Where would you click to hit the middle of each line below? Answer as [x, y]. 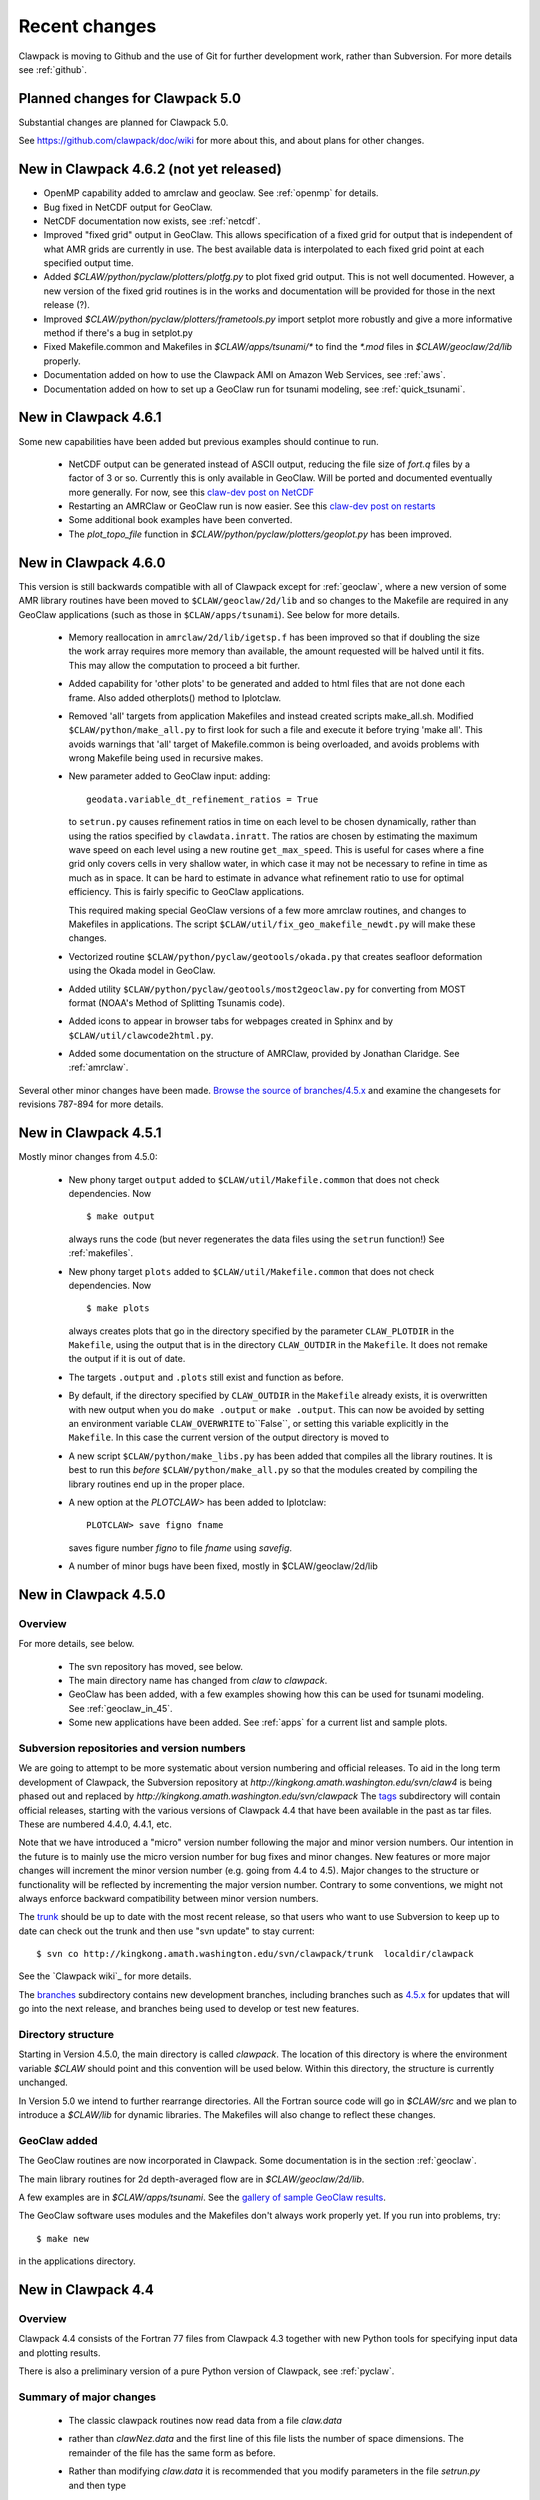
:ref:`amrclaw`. [98, 1067]
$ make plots [118, 1308]
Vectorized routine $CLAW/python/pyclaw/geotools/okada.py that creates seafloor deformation [275, 956]
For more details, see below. [76, 1644]
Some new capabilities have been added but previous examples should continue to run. [198, 441]
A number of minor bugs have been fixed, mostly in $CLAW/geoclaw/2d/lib [223, 1566]
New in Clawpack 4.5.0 [92, 1594]
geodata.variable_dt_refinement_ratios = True [202, 799]
